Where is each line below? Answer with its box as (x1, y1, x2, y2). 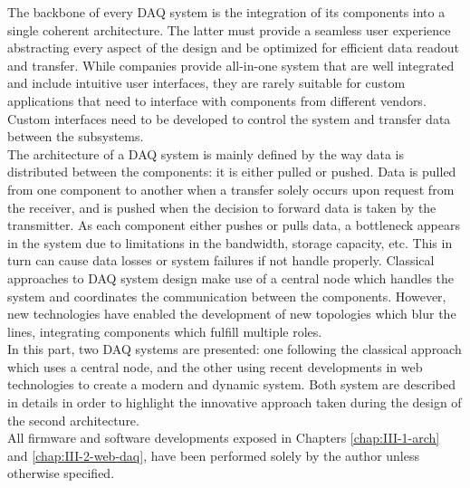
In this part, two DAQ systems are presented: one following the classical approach (7, 340, 462, 359)
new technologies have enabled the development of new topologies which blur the (7, 304, 456, 323)
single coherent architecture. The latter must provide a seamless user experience (7, 20, 451, 39)
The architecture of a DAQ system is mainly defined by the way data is (7, 144, 405, 163)
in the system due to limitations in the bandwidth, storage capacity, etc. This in (7, 233, 453, 252)
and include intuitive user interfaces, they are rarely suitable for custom (7, 73, 406, 92)
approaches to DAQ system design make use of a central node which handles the (7, 268, 455, 287)
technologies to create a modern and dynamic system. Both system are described (7, 375, 456, 394)
